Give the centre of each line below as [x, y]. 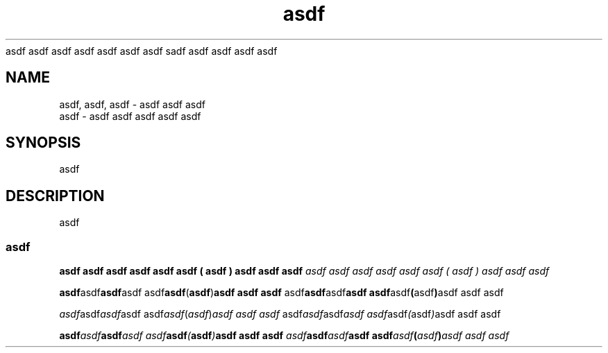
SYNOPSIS [43, 143]
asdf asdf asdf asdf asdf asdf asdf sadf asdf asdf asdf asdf [142, 51]
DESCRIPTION [55, 196]
